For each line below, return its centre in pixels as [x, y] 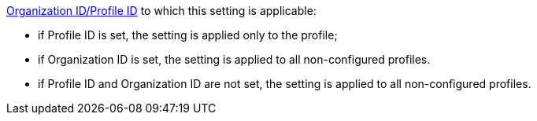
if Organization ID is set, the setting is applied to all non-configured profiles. [234, 59]
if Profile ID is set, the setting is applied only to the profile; [188, 35]
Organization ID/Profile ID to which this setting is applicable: [161, 11]
